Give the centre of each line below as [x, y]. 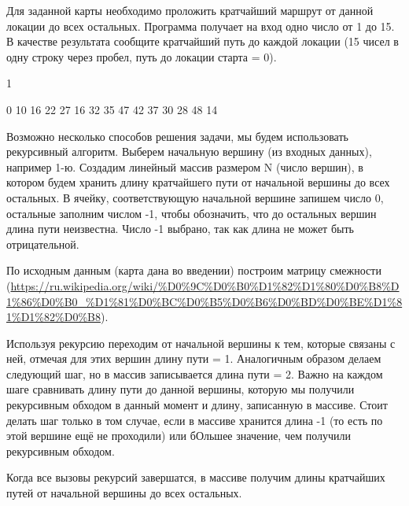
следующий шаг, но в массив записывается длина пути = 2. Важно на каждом [195, 373]
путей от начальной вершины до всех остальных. [124, 493]
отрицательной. [43, 244]
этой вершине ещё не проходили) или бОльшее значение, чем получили [179, 436]
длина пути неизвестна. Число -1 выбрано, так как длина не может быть [180, 229]
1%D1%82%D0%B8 [53, 317]
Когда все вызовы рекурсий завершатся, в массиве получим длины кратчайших [196, 477]
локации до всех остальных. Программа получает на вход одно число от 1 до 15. [201, 26]
